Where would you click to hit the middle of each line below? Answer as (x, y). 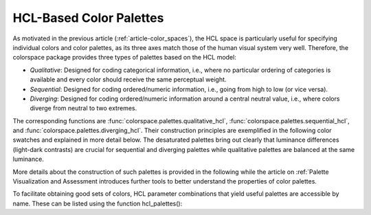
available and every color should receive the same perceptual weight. (128, 79)
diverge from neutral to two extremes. (83, 108)
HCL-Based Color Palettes (88, 18)
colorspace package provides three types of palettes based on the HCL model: (124, 58)
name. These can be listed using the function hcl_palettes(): (98, 203)
